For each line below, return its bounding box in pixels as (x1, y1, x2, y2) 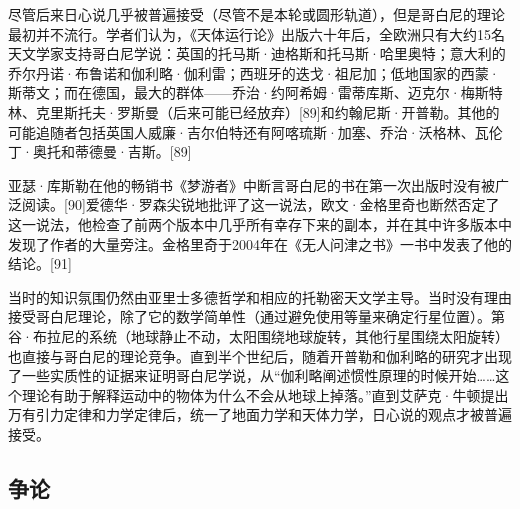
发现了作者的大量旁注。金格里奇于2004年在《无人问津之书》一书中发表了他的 (8, 233, 512, 254)
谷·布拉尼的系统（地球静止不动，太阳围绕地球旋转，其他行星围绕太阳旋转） (8, 325, 509, 346)
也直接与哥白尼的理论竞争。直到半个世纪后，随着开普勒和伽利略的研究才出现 (8, 345, 512, 366)
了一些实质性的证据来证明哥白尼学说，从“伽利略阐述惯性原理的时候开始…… (8, 365, 496, 386)
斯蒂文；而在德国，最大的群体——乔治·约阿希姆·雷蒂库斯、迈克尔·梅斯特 (8, 82, 503, 103)
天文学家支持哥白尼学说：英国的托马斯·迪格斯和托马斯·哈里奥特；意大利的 (8, 43, 506, 64)
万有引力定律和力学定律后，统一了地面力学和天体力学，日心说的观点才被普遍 (8, 404, 512, 425)
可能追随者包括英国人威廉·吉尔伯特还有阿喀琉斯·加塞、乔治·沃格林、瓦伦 (8, 121, 503, 142)
